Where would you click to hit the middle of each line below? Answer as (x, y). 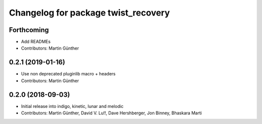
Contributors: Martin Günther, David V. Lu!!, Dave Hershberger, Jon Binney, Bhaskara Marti (112, 113)
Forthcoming (29, 30)
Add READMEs (36, 42)
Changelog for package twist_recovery (89, 13)
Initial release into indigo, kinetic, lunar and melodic (72, 106)
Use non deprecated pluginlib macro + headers (68, 74)
